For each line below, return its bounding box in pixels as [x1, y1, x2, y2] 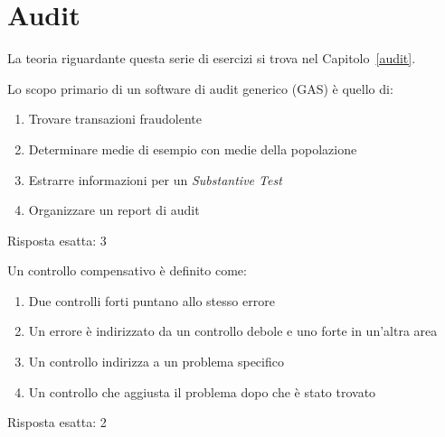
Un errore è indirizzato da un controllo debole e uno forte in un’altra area [28, 321, 438, 340]
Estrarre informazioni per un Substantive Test [28, 170, 282, 189]
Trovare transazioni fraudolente [28, 109, 202, 128]
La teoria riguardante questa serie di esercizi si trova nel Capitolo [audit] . [7, 49, 416, 68]
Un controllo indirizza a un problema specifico [28, 352, 284, 371]
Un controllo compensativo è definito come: [7, 261, 247, 280]
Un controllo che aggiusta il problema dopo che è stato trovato [28, 382, 376, 401]
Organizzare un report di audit [28, 200, 200, 219]
